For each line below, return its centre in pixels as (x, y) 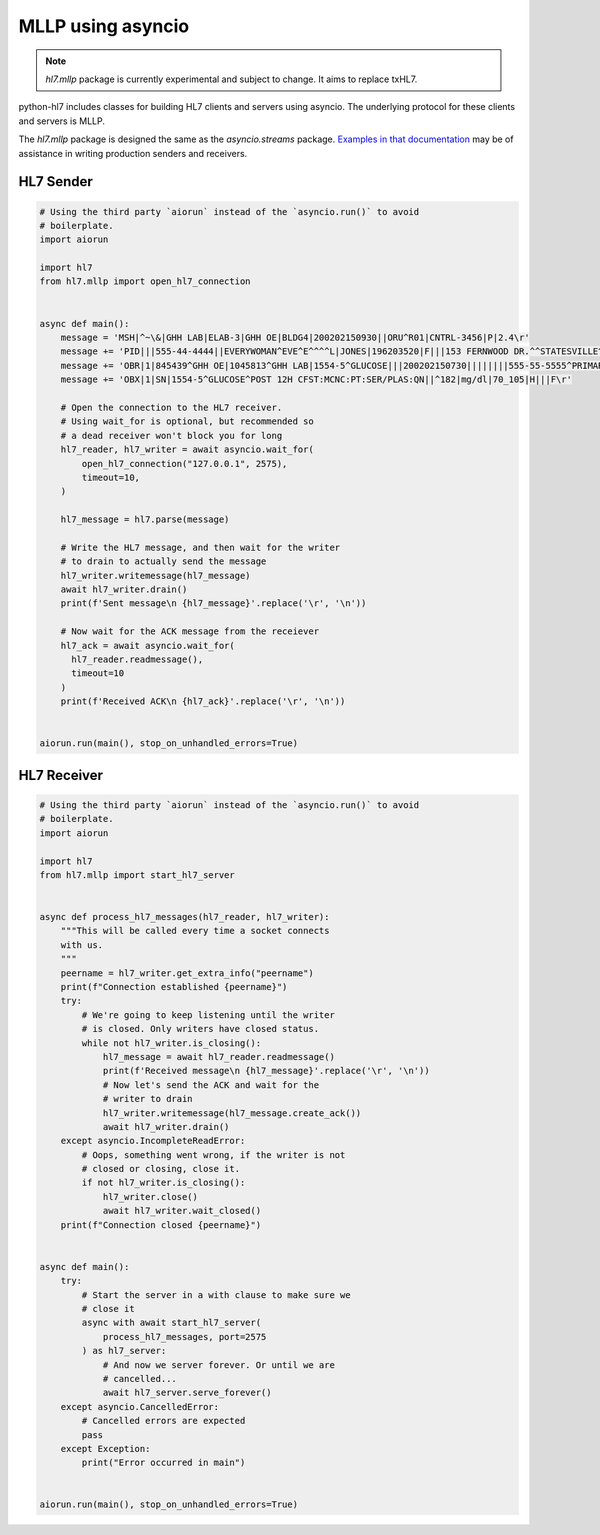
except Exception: (105, 1448)
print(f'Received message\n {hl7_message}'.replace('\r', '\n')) (266, 1071)
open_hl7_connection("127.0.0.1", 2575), (184, 463)
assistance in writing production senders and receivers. (133, 153)
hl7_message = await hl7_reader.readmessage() (218, 1056)
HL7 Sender (56, 181)
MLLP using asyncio (104, 26)
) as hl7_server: (124, 1351)
